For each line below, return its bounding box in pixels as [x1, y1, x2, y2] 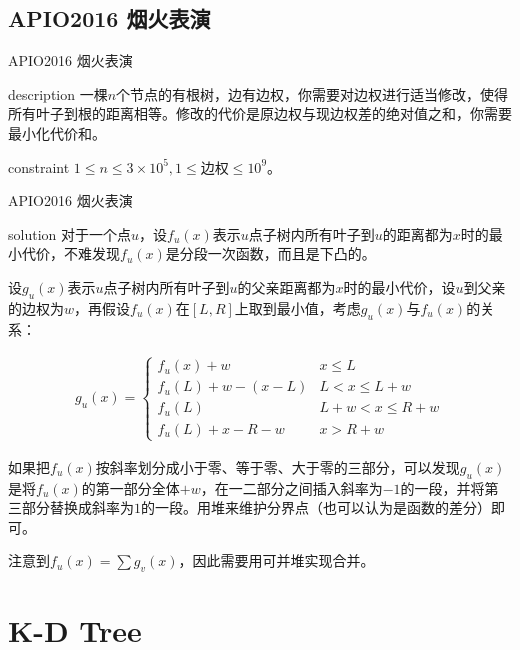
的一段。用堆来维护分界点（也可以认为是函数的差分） [141, 497, 491, 518]
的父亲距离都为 [237, 276, 336, 297]
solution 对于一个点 [8, 223, 131, 244]
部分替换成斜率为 [21, 497, 134, 518]
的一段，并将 [400, 477, 485, 498]
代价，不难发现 [21, 243, 120, 264]
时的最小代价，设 [343, 276, 456, 297]
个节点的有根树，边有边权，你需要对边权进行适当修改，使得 [116, 83, 509, 104]
